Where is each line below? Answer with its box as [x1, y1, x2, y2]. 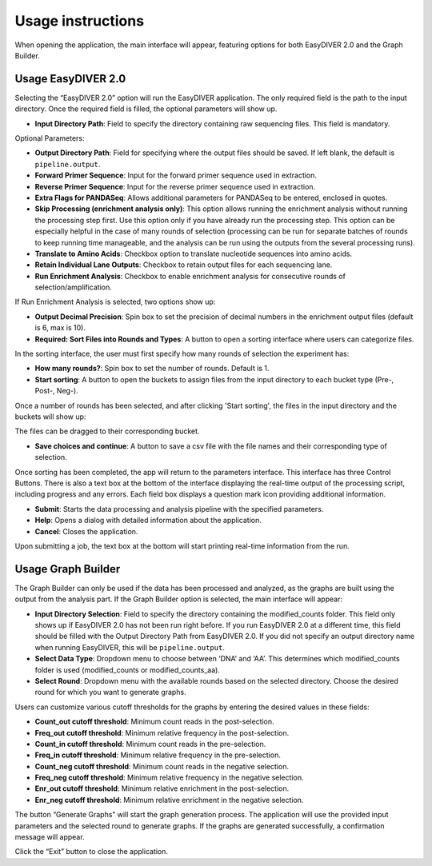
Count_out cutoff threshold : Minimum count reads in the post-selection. [34, 716, 275, 727]
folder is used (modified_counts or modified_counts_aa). [34, 664, 220, 675]
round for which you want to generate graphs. [34, 688, 187, 697]
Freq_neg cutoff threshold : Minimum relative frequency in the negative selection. [34, 772, 304, 783]
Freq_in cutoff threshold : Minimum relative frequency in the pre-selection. [34, 750, 282, 760]
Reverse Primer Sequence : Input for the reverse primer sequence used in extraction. [34, 182, 316, 191]
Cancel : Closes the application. [34, 526, 138, 536]
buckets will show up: [14, 412, 86, 421]
